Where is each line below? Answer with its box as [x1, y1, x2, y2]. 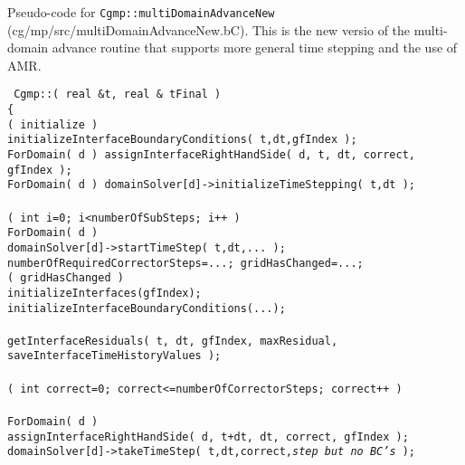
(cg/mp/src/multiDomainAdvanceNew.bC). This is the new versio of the [7, 20, 411, 39]
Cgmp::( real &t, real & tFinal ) [14, 88, 222, 101]
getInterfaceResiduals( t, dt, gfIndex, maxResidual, [7, 334, 338, 347]
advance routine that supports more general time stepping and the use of [52, 38, 458, 57]
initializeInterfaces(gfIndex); [7, 286, 202, 299]
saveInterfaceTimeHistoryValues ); [7, 349, 222, 363]
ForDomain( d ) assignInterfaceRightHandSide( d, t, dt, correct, [7, 148, 416, 162]
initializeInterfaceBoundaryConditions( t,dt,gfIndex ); [7, 133, 357, 147]
